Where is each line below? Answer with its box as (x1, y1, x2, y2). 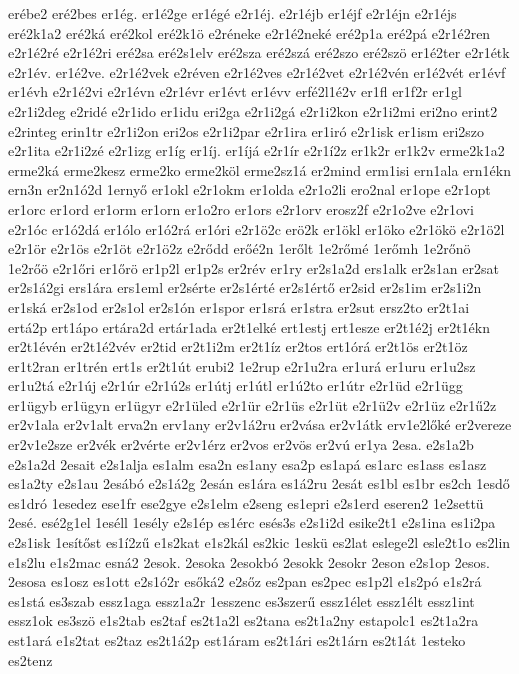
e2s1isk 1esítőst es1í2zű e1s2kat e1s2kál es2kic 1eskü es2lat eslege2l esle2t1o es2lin (8, 532, 511, 553)
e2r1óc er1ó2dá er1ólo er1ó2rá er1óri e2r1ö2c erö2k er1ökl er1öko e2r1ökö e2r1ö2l (8, 218, 505, 239)
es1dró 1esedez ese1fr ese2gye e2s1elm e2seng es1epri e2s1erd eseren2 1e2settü (8, 492, 484, 513)
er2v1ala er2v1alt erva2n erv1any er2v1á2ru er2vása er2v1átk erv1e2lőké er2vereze (8, 414, 512, 435)
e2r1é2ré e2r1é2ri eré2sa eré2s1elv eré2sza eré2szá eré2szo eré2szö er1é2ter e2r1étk (8, 42, 510, 63)
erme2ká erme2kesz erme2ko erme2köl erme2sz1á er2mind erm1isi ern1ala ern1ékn (8, 159, 511, 180)
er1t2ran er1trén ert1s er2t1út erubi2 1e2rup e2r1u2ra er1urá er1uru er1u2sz (8, 355, 476, 376)
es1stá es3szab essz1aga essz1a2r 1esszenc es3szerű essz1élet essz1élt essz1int (8, 590, 475, 611)
